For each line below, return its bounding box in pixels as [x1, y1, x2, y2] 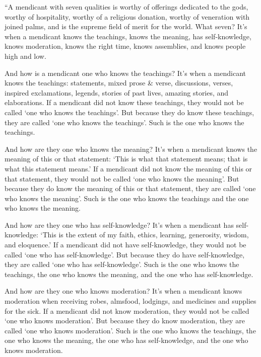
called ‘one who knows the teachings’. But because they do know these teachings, [5, 107, 254, 117]
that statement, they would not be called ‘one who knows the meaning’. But [5, 173, 239, 184]
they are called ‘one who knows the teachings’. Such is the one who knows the [5, 117, 244, 127]
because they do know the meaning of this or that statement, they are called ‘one [5, 183, 256, 194]
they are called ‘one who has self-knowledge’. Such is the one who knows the [5, 259, 239, 270]
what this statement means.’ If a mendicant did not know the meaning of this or [5, 163, 252, 173]
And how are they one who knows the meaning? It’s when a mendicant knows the [5, 143, 257, 154]
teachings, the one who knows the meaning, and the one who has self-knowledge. [5, 269, 253, 279]
